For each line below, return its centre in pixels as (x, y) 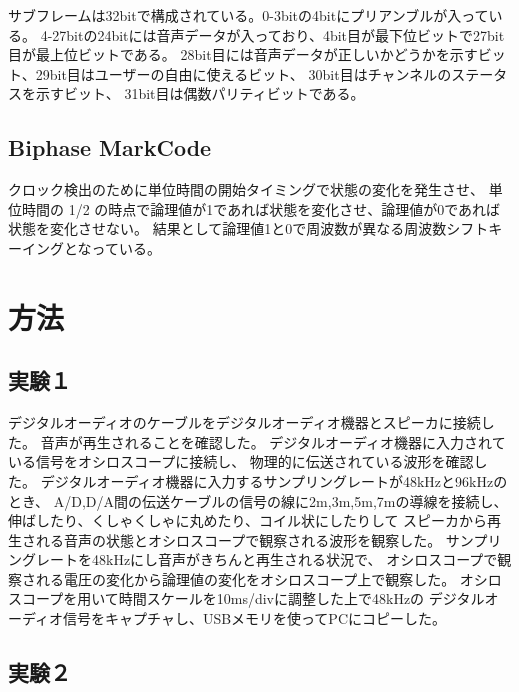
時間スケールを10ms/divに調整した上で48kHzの (271, 598)
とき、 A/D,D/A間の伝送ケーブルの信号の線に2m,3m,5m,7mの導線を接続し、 (258, 500)
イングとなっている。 (91, 247)
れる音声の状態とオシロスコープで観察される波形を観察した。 (238, 539)
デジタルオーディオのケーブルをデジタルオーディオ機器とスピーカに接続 (244, 422)
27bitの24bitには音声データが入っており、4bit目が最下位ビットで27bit (278, 34)
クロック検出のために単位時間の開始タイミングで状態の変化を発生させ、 (246, 189)
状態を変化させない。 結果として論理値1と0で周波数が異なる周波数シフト (248, 228)
